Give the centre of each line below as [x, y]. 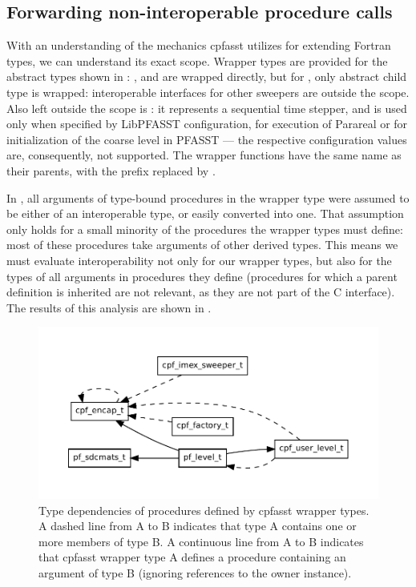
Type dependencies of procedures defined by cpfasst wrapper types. [204, 510]
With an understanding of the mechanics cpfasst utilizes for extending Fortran [199, 45]
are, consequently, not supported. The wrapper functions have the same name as [204, 155]
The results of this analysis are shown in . [109, 307]
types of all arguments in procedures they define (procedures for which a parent [202, 276]
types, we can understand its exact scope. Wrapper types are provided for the [197, 60]
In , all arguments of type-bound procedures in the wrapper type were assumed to [208, 197]
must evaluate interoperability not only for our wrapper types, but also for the [199, 260]
